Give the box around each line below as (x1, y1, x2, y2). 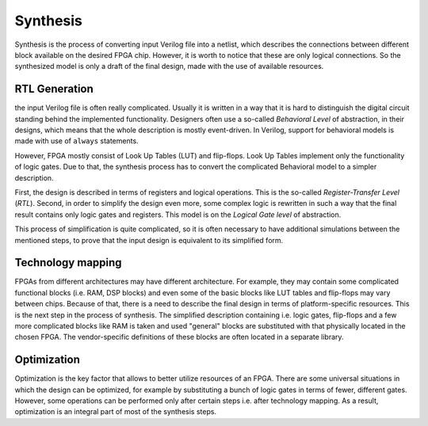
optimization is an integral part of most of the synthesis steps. (14, 407, 217, 416)
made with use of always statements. (14, 136, 139, 146)
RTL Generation (14, 82, 94, 96)
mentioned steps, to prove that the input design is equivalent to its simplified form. (14, 235, 284, 245)
